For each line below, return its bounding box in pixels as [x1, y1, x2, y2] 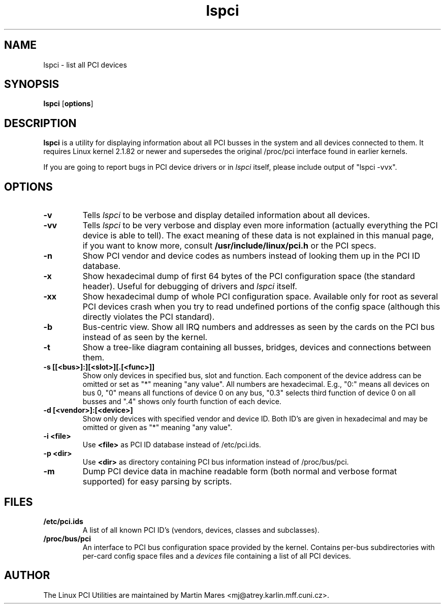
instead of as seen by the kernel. [82, 332, 208, 343]
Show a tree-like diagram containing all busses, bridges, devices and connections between [82, 342, 431, 353]
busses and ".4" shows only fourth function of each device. [82, 397, 281, 406]
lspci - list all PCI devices [43, 60, 127, 69]
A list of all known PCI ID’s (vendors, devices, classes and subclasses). [82, 525, 320, 534]
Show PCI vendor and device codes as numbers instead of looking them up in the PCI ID [82, 251, 420, 261]
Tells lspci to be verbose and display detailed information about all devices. [82, 210, 370, 221]
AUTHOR [4, 569, 50, 582]
